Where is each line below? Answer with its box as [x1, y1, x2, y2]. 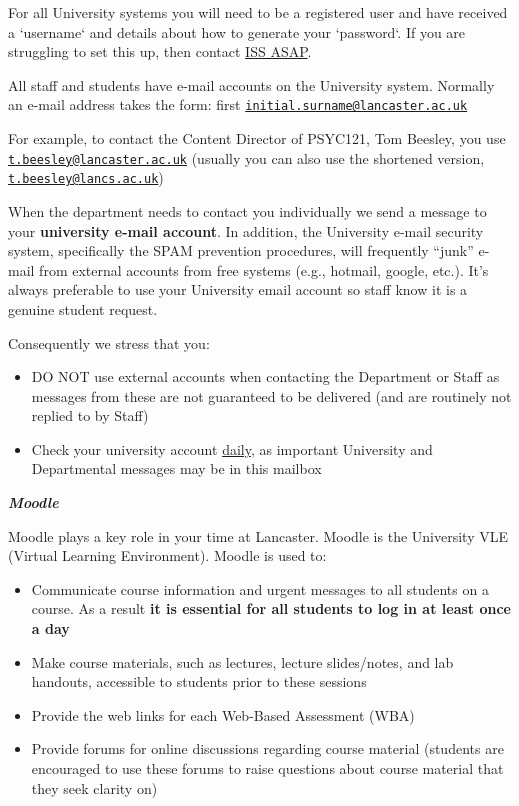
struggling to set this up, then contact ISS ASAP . [8, 41, 312, 62]
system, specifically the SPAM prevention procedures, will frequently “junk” [8, 240, 474, 261]
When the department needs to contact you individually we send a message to [8, 200, 487, 221]
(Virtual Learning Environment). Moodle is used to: [8, 545, 327, 566]
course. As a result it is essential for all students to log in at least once [31, 598, 511, 619]
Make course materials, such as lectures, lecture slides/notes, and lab [31, 651, 454, 672]
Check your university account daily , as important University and [31, 438, 433, 459]
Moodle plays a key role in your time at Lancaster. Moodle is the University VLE [8, 525, 508, 546]
